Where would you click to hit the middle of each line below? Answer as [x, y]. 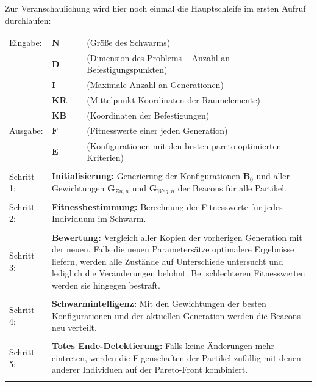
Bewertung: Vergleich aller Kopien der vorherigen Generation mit [177, 237]
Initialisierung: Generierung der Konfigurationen [146, 176]
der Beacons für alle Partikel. [232, 187]
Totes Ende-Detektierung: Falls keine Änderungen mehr [163, 346]
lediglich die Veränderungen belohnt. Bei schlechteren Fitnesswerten [178, 273]
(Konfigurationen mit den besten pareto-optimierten [184, 145]
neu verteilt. [74, 327]
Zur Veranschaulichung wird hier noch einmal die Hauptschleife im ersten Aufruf [155, 8]
